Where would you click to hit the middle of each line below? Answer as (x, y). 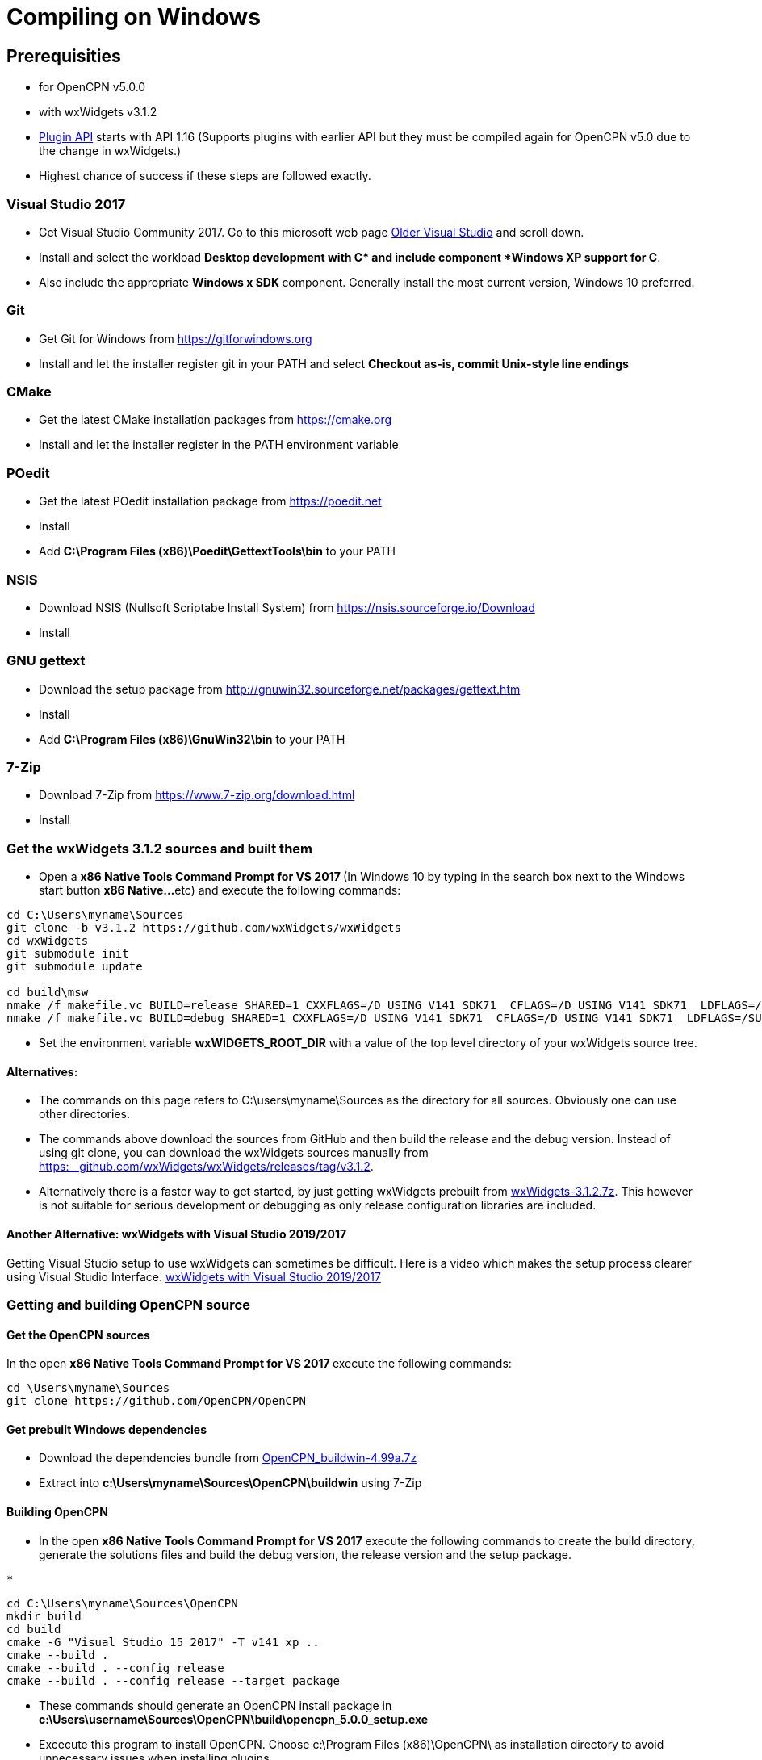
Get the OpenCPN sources (78, 1335)
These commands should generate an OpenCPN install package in (216, 1705)
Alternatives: (42, 1071)
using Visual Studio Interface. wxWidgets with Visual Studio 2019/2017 (194, 1276)
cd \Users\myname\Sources (88, 1388)
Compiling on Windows (134, 17)
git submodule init (68, 954)
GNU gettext (46, 661)
